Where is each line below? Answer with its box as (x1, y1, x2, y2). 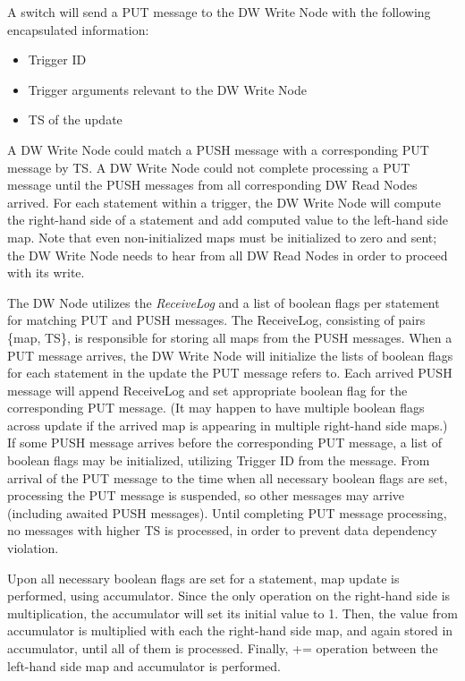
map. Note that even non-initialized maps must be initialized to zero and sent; (7, 227, 437, 246)
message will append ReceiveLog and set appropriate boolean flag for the (7, 380, 408, 399)
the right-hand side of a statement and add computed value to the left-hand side (7, 210, 448, 229)
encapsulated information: (7, 20, 149, 38)
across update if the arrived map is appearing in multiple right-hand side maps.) (7, 415, 448, 434)
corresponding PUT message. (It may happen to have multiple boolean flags (7, 398, 425, 417)
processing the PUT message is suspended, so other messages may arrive (7, 486, 405, 505)
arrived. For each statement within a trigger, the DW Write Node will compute (7, 192, 441, 211)
